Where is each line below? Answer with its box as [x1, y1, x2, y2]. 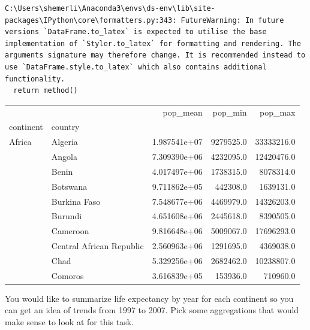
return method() [13, 86, 78, 95]
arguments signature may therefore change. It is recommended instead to [5, 51, 306, 60]
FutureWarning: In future [180, 16, 284, 25]
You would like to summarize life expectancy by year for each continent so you [5, 292, 294, 304]
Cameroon [51, 225, 89, 237]
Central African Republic [51, 240, 144, 252]
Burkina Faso [51, 195, 101, 207]
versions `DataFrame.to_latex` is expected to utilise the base [5, 28, 267, 37]
